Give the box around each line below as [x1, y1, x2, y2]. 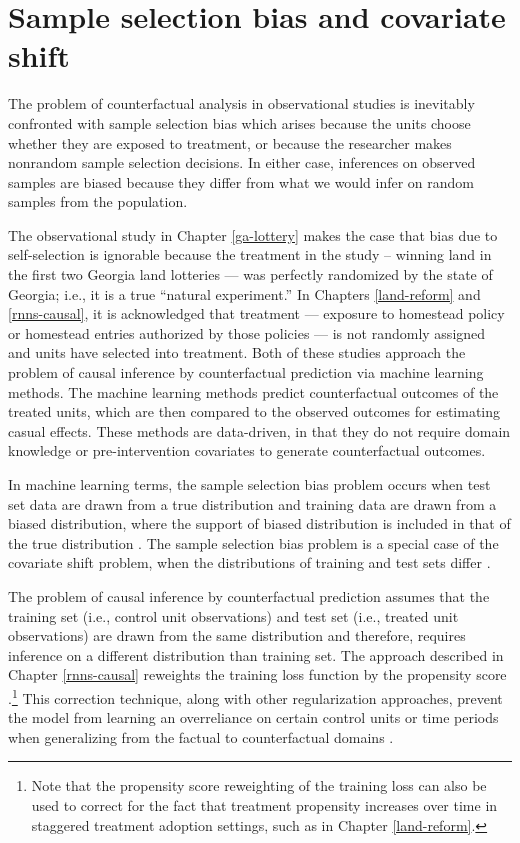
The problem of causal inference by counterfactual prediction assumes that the [8, 585, 490, 606]
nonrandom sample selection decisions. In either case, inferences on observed [8, 152, 476, 173]
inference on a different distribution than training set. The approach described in [8, 644, 504, 665]
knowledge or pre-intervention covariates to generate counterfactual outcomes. [8, 440, 486, 461]
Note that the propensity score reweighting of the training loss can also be [31, 775, 487, 796]
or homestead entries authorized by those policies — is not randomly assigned [8, 322, 486, 343]
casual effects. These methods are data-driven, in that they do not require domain [8, 420, 511, 441]
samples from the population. [8, 191, 188, 212]
